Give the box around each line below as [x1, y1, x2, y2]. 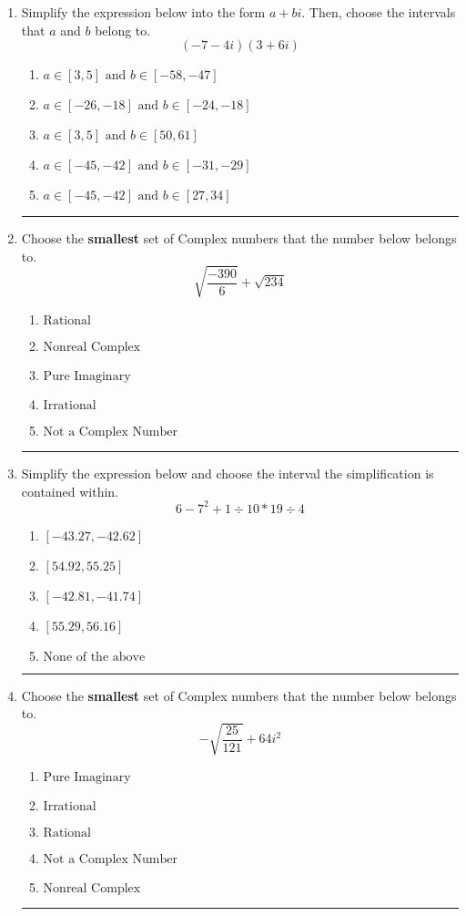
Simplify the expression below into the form [21, 3, 266, 21]
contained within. [21, 481, 118, 500]
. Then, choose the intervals [301, 3, 456, 21]
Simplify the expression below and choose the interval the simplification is [21, 463, 434, 482]
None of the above [43, 650, 146, 664]
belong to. [95, 20, 151, 39]
